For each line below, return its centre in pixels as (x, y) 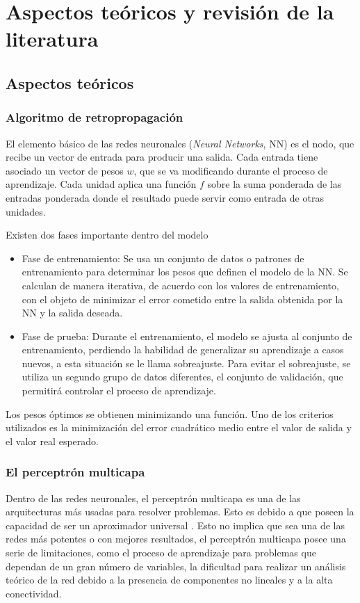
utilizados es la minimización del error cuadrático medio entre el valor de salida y (179, 427)
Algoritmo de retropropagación (95, 117)
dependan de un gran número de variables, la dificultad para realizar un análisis (176, 566)
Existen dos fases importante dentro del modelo (107, 235)
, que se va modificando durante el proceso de (231, 170)
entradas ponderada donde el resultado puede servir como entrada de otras (165, 197)
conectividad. (34, 593)
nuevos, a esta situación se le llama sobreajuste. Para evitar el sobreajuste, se (186, 363)
